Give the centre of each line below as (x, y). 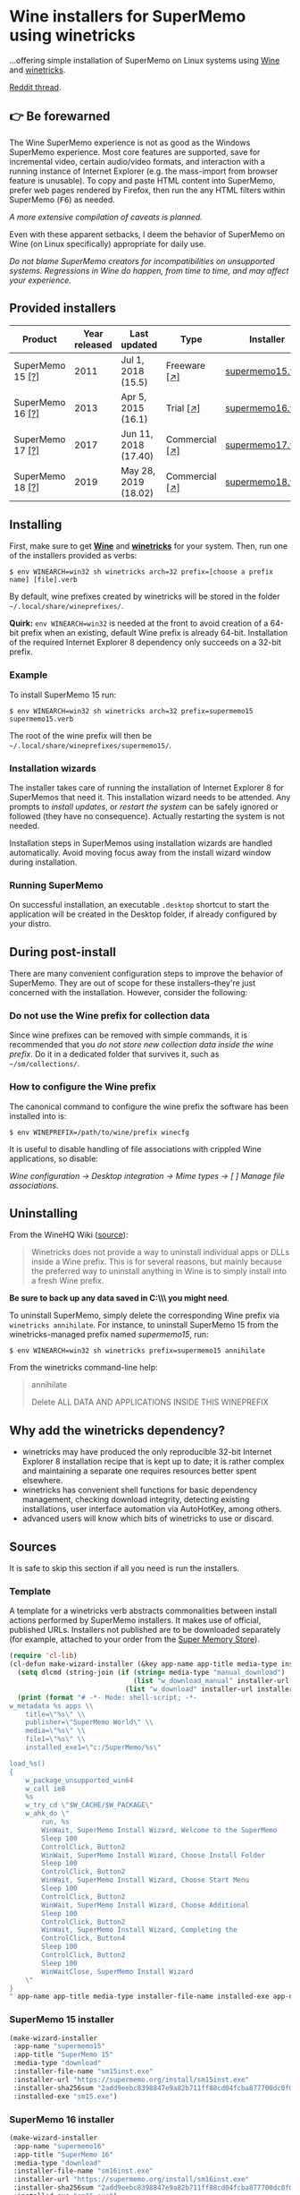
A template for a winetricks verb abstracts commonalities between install (143, 1611)
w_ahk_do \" (47, 1814)
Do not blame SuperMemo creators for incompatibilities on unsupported (142, 260)
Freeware (186, 365)
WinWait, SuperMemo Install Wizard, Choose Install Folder (154, 1855)
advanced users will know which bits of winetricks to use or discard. (148, 1518)
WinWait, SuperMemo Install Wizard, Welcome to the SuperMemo (159, 1830)
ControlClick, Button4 (83, 1939)
